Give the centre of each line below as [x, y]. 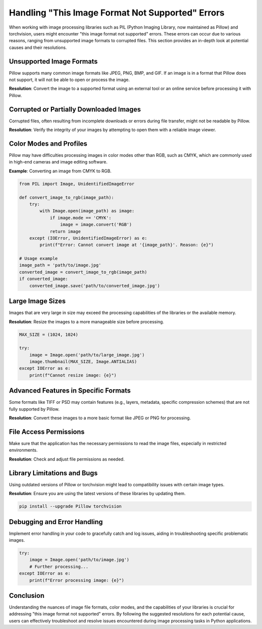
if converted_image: [43, 279]
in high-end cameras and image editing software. [58, 162]
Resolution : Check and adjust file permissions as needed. [67, 459]
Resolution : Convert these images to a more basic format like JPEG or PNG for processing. [100, 418]
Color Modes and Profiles [48, 143]
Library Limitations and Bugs [53, 473]
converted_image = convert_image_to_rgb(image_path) [83, 272]
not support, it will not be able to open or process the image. [69, 80]
